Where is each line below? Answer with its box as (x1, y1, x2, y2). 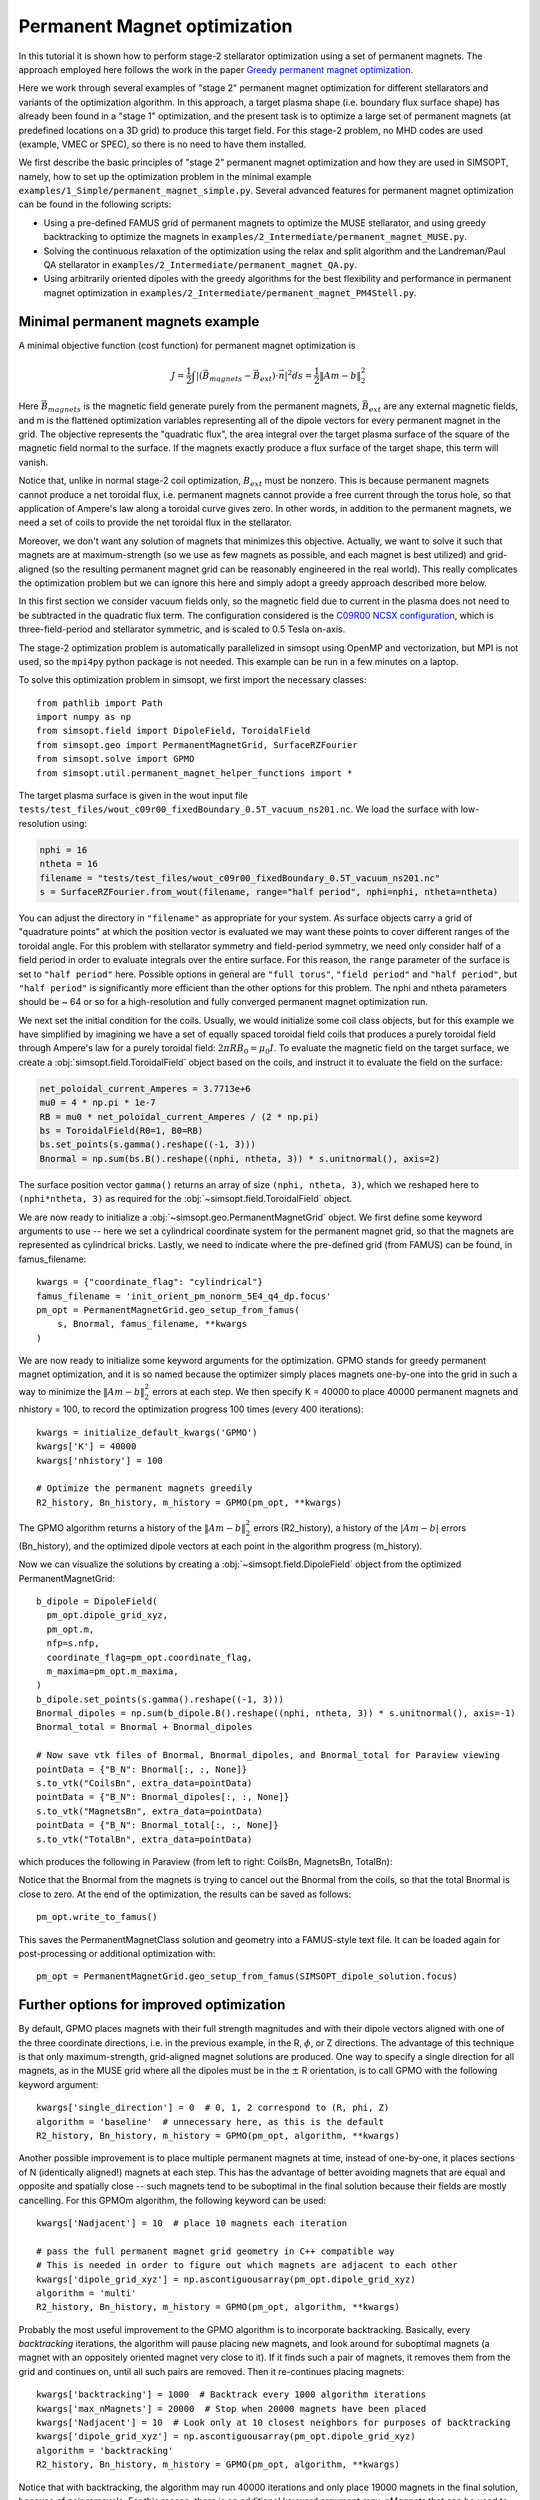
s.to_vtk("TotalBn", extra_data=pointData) (36, 1833, 253, 1845)
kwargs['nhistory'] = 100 (36, 1455, 164, 1466)
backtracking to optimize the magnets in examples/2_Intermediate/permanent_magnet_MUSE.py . (43, 231, 467, 243)
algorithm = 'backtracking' (36, 2445, 174, 2456)
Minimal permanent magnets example (18, 313, 260, 330)
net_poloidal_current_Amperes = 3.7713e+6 (39, 1083, 251, 1094)
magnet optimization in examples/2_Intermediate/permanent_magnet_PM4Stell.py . (43, 286, 417, 299)
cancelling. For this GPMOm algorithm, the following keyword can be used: (18, 2194, 327, 2206)
